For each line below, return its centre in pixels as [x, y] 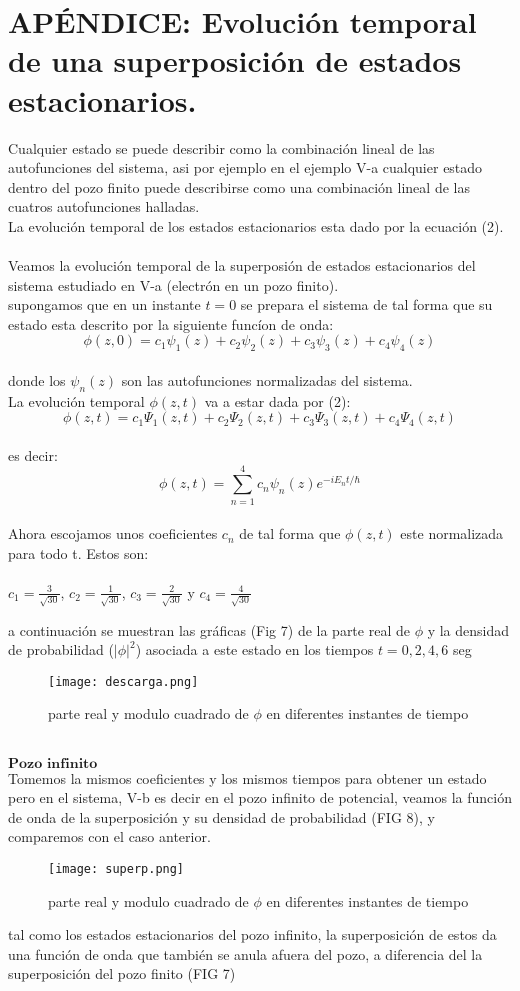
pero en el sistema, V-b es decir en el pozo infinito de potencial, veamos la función [260, 797]
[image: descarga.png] [123, 681]
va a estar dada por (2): [277, 400]
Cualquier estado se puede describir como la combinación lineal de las [221, 147]
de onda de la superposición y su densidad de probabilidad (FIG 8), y [221, 816]
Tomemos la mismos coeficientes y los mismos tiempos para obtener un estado [247, 777]
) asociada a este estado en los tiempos [254, 649]
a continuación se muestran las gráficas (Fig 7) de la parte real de [209, 629]
